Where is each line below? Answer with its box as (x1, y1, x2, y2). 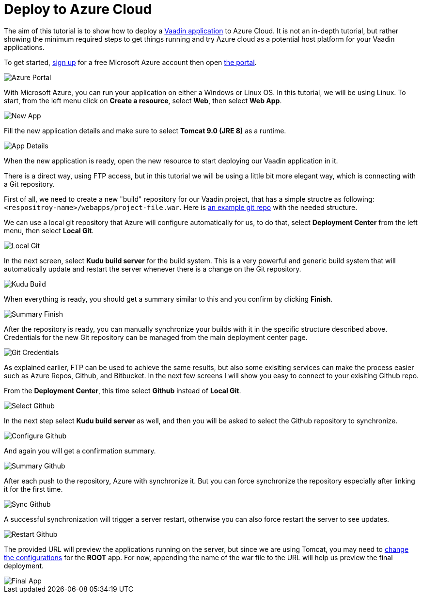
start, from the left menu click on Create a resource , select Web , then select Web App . (4, 96, 282, 105)
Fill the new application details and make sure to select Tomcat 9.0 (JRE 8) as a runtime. (4, 126, 286, 135)
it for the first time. (4, 484, 63, 493)
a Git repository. (4, 179, 55, 188)
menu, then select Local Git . (4, 226, 94, 235)
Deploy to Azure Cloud (4, 1, 152, 17)
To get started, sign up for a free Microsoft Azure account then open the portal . (4, 58, 257, 66)
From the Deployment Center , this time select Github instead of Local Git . (4, 386, 241, 395)
